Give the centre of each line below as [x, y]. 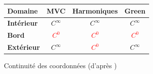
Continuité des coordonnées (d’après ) [60, 66]
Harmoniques [95, 10]
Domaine [23, 10]
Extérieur [24, 47]
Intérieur [23, 23]
